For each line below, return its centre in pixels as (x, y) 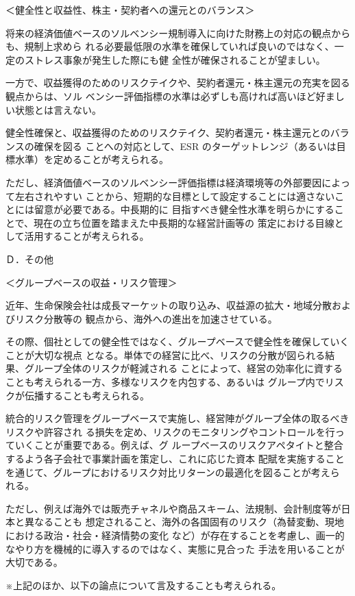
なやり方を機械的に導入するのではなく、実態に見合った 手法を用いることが (175, 548)
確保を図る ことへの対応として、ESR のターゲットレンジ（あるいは (185, 146)
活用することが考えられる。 (87, 236)
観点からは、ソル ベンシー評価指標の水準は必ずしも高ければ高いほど (161, 96)
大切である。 (34, 562)
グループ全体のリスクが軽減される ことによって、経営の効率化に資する (183, 368)
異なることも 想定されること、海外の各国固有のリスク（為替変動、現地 (184, 522)
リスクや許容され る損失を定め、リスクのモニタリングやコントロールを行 (170, 431)
